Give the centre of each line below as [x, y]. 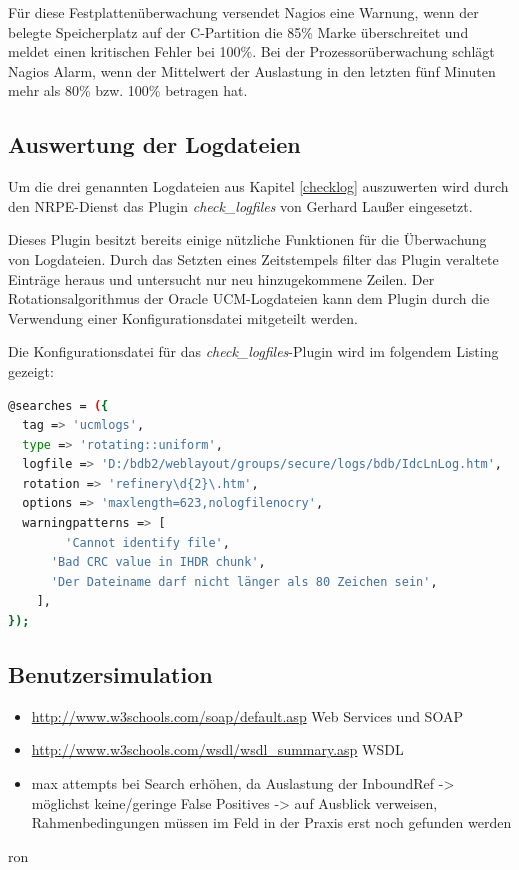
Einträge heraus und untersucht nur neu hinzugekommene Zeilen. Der [221, 278]
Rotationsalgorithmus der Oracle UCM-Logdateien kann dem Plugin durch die [249, 298]
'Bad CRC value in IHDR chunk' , [158, 562]
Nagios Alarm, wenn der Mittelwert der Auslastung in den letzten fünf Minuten [252, 70]
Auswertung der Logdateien [154, 144]
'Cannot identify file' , [147, 542]
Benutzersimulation [110, 674]
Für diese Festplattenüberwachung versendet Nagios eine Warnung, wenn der [243, 12]
